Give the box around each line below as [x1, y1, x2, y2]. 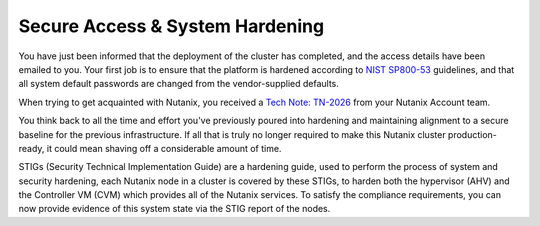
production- [447, 128, 497, 140]
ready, [18, 142, 45, 154]
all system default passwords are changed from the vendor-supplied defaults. [18, 78, 340, 90]
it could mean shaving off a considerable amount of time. [46, 142, 282, 154]
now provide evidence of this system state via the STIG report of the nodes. [18, 203, 331, 215]
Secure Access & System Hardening [18, 15, 325, 37]
